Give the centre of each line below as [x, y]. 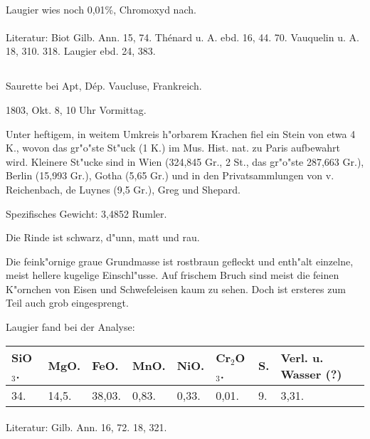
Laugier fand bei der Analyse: [70, 327]
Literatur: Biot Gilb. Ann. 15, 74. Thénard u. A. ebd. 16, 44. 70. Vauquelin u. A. [183, 37]
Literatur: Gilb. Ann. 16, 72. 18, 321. [86, 427]
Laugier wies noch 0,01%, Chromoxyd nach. [101, 9]
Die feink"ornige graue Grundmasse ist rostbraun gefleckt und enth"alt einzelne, [180, 261]
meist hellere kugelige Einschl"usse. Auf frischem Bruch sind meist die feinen [173, 275]
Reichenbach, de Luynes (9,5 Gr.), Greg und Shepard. [123, 189]
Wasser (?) [311, 374]
